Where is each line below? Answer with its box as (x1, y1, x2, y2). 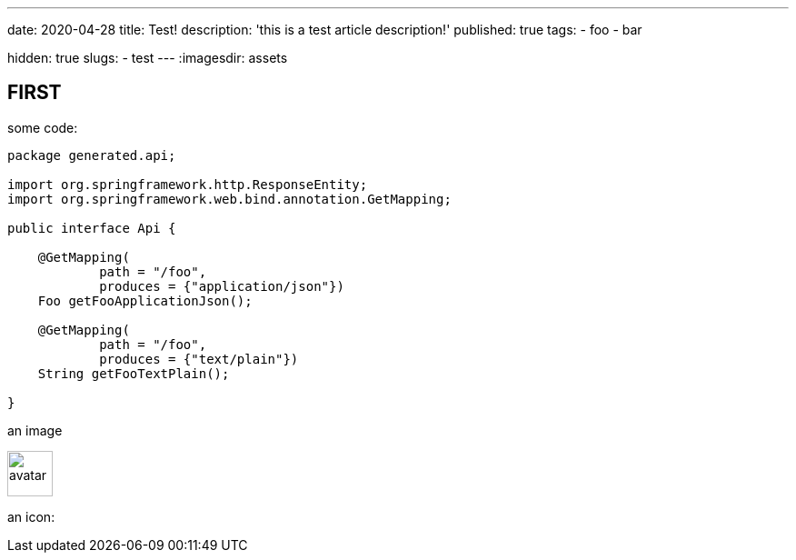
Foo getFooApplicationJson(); (37, 293, 253, 308)
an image (7, 422, 63, 438)
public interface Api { (7, 220, 176, 235)
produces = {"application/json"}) (99, 278, 344, 294)
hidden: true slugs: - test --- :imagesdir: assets (7, 50, 288, 65)
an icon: (7, 508, 55, 525)
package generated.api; (7, 147, 176, 163)
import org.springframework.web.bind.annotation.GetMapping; (7, 191, 452, 206)
